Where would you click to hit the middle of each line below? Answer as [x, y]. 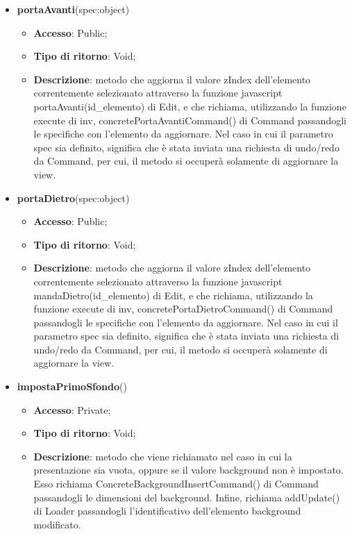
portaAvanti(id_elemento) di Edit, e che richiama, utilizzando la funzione [190, 106]
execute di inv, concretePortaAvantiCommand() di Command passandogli [190, 120]
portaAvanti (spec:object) [73, 9]
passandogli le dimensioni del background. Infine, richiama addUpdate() [187, 497]
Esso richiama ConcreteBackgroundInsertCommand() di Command [176, 484]
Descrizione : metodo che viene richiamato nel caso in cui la [163, 456]
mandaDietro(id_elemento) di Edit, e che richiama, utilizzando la [173, 295]
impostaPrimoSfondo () [72, 386]
